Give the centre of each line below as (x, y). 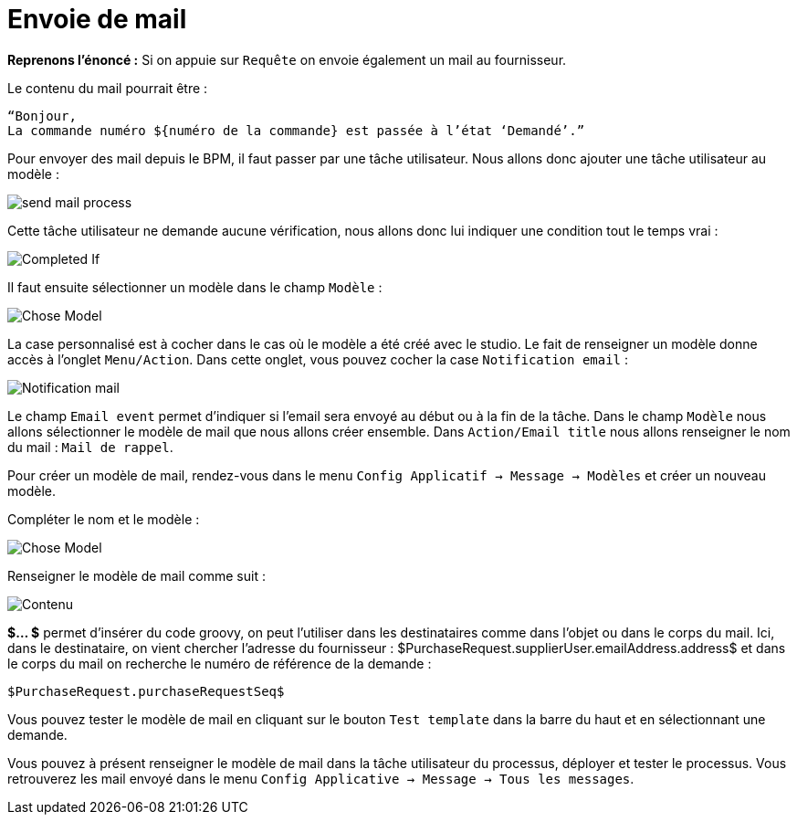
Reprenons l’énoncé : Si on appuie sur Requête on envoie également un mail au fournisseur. (287, 59)
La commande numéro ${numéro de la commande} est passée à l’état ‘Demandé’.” (296, 130)
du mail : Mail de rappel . (90, 447)
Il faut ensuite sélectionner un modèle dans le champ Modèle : (195, 287)
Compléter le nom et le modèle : (104, 519)
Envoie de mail (97, 19)
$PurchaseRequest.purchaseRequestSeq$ (146, 691)
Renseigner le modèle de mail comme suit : (136, 575)
